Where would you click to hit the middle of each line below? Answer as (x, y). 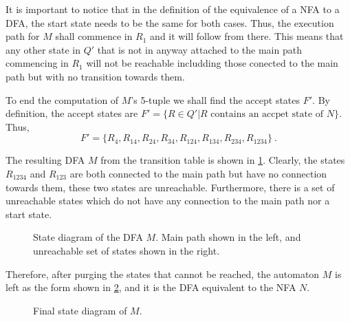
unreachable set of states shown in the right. (127, 250)
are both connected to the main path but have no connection (198, 173)
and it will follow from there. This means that (247, 36)
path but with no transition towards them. (95, 76)
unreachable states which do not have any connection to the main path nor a (168, 201)
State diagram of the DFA (88, 237)
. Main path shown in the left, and (228, 237)
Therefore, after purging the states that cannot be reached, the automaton (163, 273)
